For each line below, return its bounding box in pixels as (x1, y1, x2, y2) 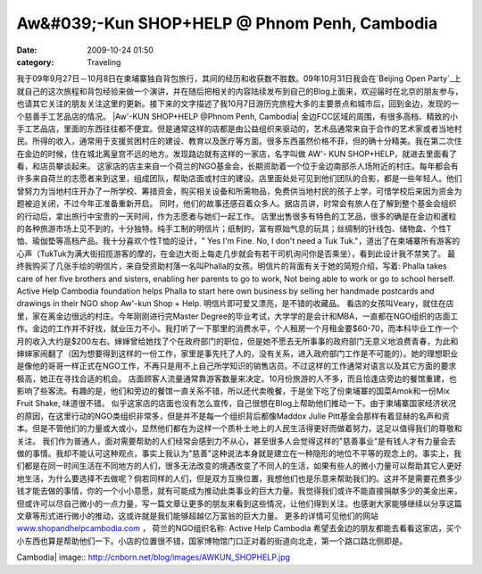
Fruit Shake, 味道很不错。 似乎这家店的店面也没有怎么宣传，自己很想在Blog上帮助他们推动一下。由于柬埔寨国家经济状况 (16, 398, 457, 409)
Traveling (87, 56, 121, 67)
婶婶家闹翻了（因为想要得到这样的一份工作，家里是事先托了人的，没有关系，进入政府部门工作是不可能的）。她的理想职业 (16, 348, 459, 359)
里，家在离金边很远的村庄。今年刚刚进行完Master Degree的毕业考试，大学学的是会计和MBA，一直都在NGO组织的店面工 (16, 311, 459, 321)
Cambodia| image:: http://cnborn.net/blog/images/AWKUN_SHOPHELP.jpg (16, 552, 290, 562)
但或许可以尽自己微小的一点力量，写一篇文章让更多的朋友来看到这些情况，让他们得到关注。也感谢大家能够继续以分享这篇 (16, 498, 462, 509)
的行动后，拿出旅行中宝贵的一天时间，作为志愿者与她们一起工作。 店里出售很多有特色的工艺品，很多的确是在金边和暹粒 (16, 211, 457, 221)
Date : (16, 45, 37, 55)
